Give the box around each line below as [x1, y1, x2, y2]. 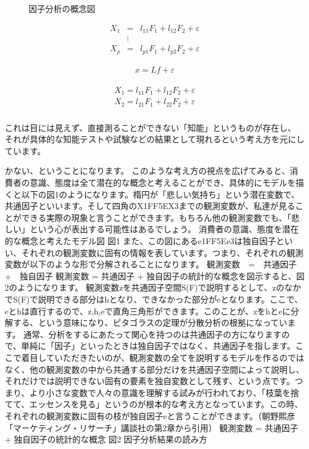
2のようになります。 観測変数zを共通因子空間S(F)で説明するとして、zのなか [5, 281, 301, 294]
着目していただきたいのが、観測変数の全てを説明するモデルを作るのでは [21, 351, 305, 363]
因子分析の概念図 [29, 2, 95, 14]
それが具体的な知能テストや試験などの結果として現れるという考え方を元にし [5, 133, 305, 145]
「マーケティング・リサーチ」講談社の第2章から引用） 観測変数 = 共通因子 [5, 421, 298, 434]
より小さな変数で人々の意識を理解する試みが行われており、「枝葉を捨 [29, 386, 299, 398]
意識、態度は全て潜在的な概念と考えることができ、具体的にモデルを [29, 176, 296, 189]
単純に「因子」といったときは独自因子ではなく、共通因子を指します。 [21, 339, 296, 352]
